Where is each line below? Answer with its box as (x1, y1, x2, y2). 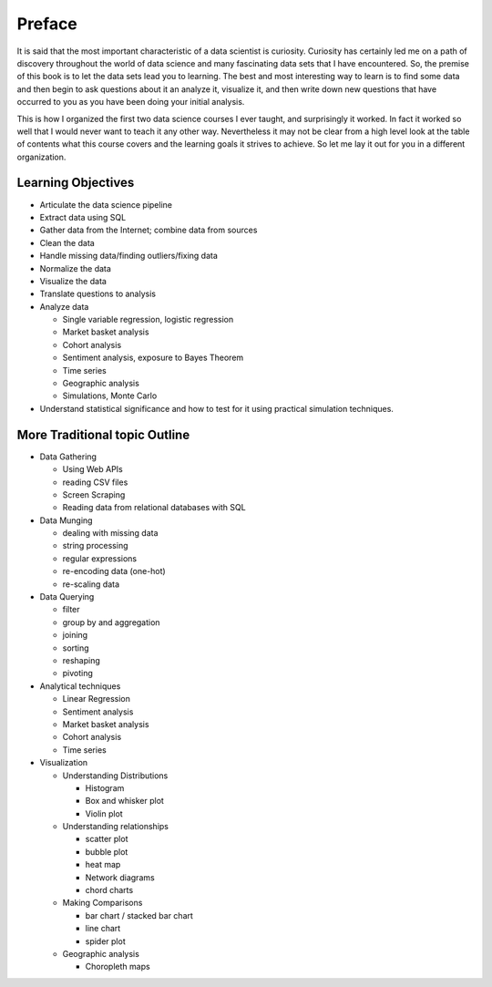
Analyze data (39, 301, 89, 312)
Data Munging (39, 515, 93, 526)
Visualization (39, 757, 88, 768)
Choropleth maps (85, 961, 150, 972)
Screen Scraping (62, 488, 126, 500)
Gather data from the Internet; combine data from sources (39, 224, 258, 236)
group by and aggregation (62, 616, 160, 628)
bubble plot (85, 846, 128, 857)
